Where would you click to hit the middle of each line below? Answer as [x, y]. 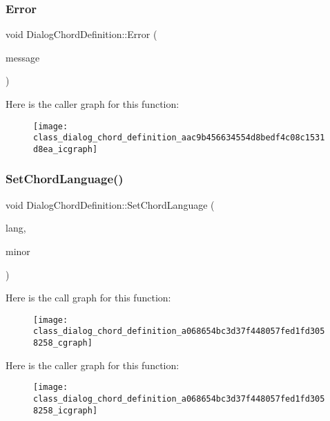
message [23, 57]
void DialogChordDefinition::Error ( [81, 34]
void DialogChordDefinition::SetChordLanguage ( [110, 204]
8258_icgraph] [66, 410]
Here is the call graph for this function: [88, 298]
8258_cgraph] [63, 343]
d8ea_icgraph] [66, 149]
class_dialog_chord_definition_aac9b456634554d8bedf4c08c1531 [179, 138]
